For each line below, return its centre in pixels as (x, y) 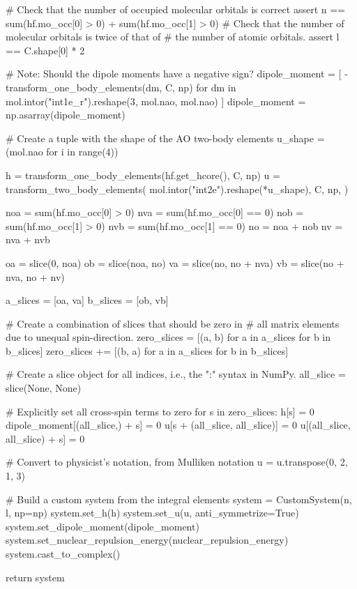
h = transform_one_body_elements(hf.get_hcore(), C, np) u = (143, 175)
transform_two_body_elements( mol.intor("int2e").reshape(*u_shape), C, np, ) (177, 189)
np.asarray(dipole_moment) (66, 115)
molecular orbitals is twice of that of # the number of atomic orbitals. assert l (173, 37)
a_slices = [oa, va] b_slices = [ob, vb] (87, 300)
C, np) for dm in (200, 87)
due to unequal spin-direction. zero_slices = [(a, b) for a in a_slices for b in (168, 337)
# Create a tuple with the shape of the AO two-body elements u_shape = (165, 138)
